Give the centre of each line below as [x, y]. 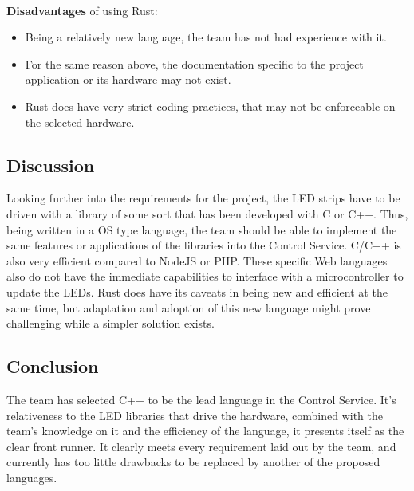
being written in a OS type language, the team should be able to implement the [202, 229]
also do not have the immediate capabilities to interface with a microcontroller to [205, 276]
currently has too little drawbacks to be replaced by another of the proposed [193, 462]
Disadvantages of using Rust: [82, 10]
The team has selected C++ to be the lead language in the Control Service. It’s [201, 399]
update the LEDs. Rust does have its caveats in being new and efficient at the [197, 291]
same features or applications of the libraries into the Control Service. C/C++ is [204, 245]
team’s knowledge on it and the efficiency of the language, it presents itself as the [205, 431]
